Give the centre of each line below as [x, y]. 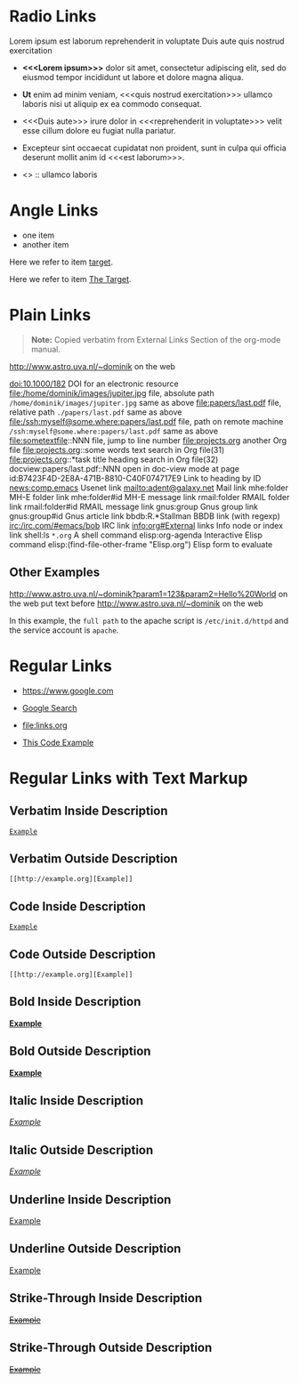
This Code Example [58, 742]
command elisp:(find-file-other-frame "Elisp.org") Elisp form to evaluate [141, 544]
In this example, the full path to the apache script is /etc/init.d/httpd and [149, 620]
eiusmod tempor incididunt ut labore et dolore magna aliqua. [133, 77]
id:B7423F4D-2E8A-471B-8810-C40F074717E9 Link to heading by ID [135, 478]
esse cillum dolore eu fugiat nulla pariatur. [99, 130]
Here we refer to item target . [61, 262]
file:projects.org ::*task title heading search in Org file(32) [114, 459]
